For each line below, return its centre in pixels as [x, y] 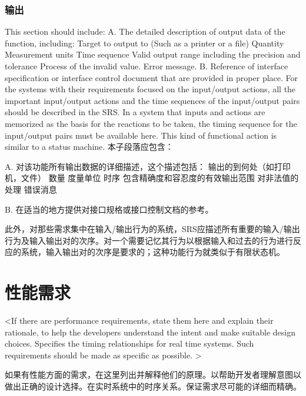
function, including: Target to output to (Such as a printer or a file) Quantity [144, 43]
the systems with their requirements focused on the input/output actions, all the [150, 89]
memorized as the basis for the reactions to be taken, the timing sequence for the [151, 123]
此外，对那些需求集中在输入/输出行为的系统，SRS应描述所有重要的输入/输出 [152, 229]
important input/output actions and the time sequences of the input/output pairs [152, 100]
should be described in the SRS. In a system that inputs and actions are [135, 112]
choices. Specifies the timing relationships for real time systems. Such [129, 343]
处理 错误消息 [31, 189]
